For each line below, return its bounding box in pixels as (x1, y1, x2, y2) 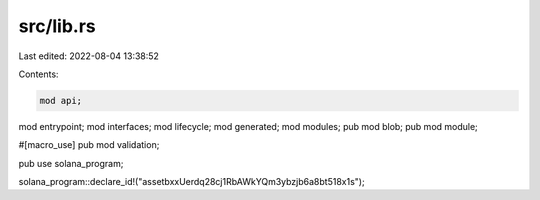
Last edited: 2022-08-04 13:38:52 (18, 50, 160, 62)
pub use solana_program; (18, 157, 124, 169)
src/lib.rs (18, 15, 97, 37)
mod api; (39, 95, 83, 106)
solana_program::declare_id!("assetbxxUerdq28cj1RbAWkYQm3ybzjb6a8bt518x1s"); (18, 176, 365, 188)
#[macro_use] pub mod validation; (18, 139, 160, 151)
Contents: (18, 68, 59, 80)
